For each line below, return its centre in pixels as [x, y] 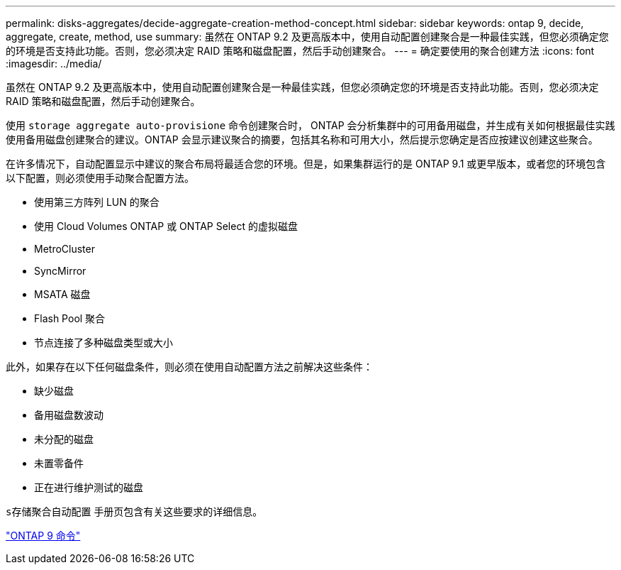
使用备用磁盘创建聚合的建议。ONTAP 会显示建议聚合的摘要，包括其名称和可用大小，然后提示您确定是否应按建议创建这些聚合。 [302, 139]
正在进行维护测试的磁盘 [89, 487]
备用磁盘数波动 [69, 415]
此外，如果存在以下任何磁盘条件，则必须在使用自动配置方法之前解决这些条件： [189, 367]
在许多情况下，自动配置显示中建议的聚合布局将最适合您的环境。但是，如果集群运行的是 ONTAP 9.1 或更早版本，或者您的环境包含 [306, 164]
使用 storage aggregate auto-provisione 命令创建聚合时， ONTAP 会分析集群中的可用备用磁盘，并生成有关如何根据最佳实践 [310, 125]
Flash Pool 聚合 [70, 318]
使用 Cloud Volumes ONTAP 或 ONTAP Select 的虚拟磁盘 [166, 226]
